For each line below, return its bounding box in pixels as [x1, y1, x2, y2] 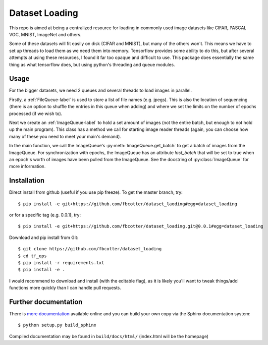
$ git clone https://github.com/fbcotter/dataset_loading [18, 246, 162, 252]
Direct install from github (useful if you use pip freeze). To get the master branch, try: [9, 189, 183, 195]
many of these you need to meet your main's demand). [9, 133, 121, 139]
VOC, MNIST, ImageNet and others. [9, 31, 82, 37]
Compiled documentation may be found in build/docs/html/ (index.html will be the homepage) [9, 333, 209, 339]
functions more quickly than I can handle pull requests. [9, 285, 121, 291]
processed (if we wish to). [9, 111, 62, 116]
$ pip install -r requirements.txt [18, 260, 105, 265]
